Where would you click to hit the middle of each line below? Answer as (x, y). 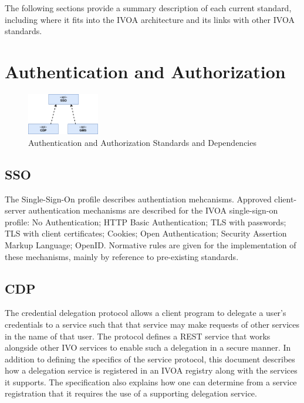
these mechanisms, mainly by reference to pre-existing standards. (122, 256)
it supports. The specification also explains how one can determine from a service (151, 382)
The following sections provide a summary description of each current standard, (148, 8)
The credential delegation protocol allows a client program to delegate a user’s (146, 313)
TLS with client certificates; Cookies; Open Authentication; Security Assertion (146, 233)
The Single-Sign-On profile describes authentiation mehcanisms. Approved (138, 199)
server (15, 210)
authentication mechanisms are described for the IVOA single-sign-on (153, 210)
